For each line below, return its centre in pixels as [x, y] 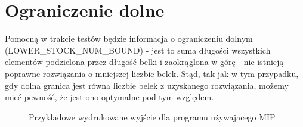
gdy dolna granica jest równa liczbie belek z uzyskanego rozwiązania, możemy [147, 85]
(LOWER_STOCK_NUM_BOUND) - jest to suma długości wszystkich [138, 50]
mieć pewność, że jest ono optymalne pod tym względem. [109, 97]
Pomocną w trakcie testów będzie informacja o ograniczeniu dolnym [129, 38]
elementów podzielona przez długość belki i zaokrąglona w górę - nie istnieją [144, 62]
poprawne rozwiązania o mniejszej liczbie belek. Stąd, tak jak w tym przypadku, [152, 73]
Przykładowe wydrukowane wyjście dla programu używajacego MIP [152, 117]
